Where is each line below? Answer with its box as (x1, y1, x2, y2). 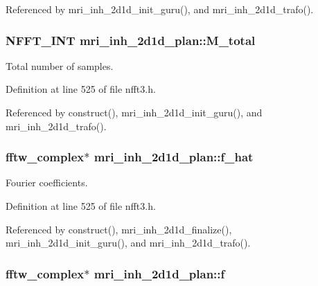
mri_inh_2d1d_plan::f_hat (94, 148, 254, 166)
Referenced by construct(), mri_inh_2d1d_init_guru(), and (6, 105, 263, 119)
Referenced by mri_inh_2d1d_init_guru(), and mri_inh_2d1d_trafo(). (6, 2, 314, 16)
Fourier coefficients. (6, 175, 88, 190)
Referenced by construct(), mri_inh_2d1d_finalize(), (6, 222, 232, 236)
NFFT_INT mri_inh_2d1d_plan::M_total (6, 31, 256, 48)
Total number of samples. (6, 58, 114, 73)
